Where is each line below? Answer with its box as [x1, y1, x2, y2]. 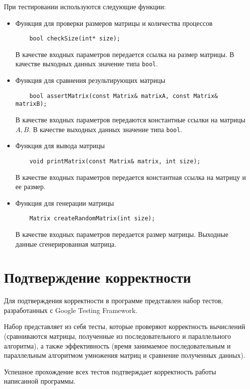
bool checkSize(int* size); [29, 35, 120, 42]
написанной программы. [4, 376, 76, 386]
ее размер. [15, 181, 46, 192]
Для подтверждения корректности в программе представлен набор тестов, [4, 295, 223, 306]
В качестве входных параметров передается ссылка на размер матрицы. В [15, 49, 234, 59]
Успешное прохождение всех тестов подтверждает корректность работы [4, 366, 216, 376]
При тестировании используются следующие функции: [4, 1, 166, 11]
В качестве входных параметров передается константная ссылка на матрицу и [15, 172, 246, 182]
